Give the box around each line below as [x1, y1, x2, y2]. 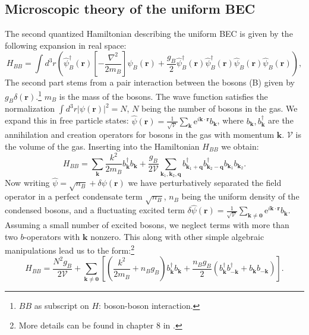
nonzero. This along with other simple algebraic [90, 230, 264, 242]
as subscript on [34, 299, 89, 311]
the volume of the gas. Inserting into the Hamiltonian [5, 140, 200, 152]
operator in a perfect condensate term [5, 190, 143, 203]
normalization [5, 102, 55, 115]
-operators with [24, 230, 80, 242]
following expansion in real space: [5, 39, 127, 51]
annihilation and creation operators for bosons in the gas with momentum [5, 128, 275, 141]
